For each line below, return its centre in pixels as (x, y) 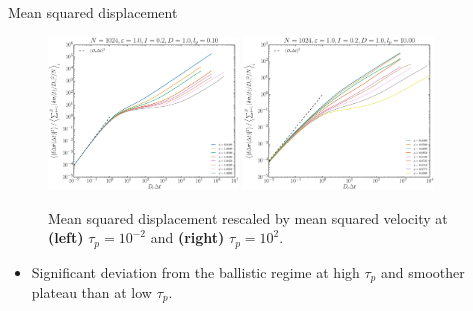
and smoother (422, 271)
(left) (66, 237)
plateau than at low (91, 292)
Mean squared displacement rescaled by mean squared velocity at (248, 217)
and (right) (187, 237)
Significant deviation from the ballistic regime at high (195, 271)
